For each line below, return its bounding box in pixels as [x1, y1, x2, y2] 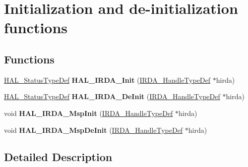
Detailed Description [4, 149, 113, 164]
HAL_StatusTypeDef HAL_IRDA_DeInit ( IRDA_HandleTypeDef [4, 91, 220, 102]
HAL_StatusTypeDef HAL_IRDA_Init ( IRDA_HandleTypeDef [4, 74, 211, 85]
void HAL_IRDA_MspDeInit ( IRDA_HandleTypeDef [4, 124, 183, 135]
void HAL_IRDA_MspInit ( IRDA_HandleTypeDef [4, 108, 173, 118]
